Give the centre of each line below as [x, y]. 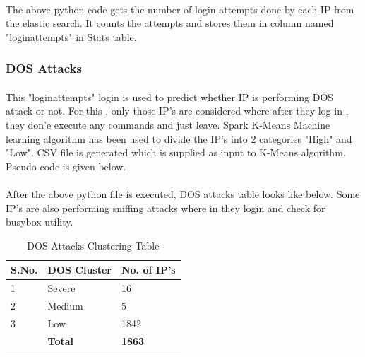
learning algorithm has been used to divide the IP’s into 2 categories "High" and [179, 138]
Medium [65, 306]
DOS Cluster [79, 270]
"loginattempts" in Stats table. [71, 36]
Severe [61, 288]
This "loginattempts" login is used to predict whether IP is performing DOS [170, 96]
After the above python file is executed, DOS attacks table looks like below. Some [183, 193]
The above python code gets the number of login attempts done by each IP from [180, 9]
